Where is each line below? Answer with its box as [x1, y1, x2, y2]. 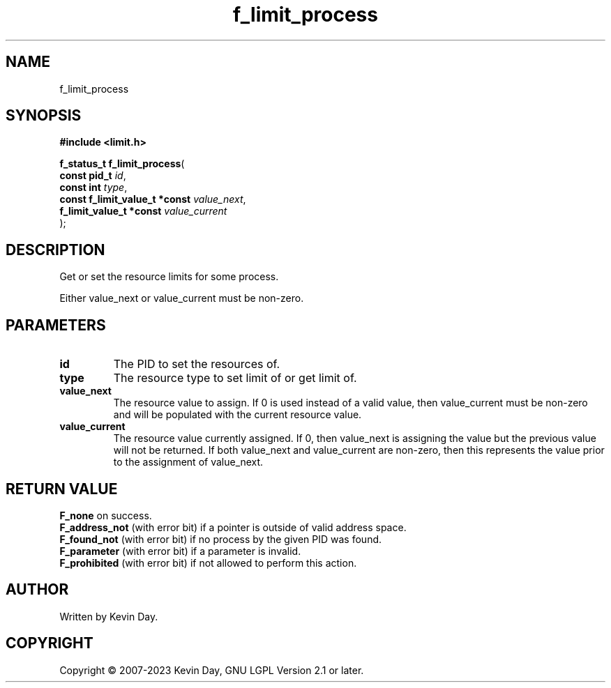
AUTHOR [6, 581, 69, 599]
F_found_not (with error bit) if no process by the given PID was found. [59, 533, 382, 545]
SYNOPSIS [6, 107, 82, 125]
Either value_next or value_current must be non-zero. [59, 292, 304, 305]
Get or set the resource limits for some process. [59, 270, 279, 283]
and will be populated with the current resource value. [113, 408, 362, 421]
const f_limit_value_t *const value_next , [59, 193, 246, 206]
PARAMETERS [6, 316, 106, 334]
